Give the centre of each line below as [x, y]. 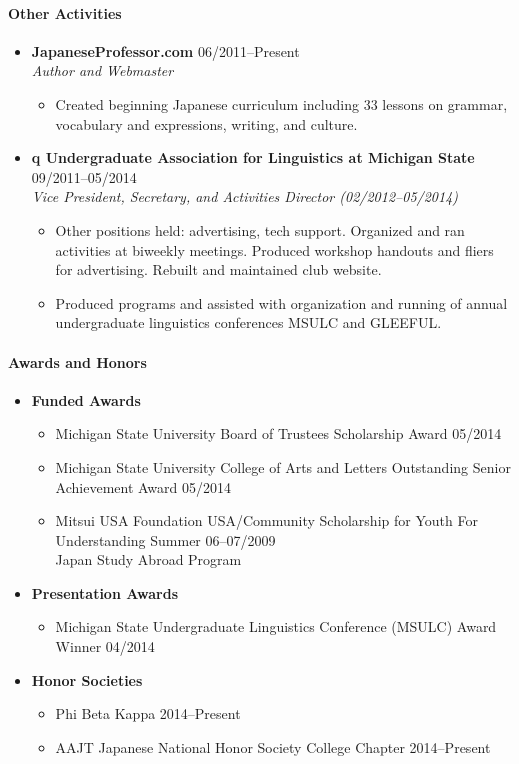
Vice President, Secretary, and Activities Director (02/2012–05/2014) [245, 196]
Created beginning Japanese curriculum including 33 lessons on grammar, [281, 103]
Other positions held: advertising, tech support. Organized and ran [260, 229]
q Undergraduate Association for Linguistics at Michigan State [253, 157]
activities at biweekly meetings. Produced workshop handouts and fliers [274, 249]
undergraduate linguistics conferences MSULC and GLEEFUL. [248, 322]
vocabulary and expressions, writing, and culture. [206, 123]
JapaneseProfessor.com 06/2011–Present [165, 50]
